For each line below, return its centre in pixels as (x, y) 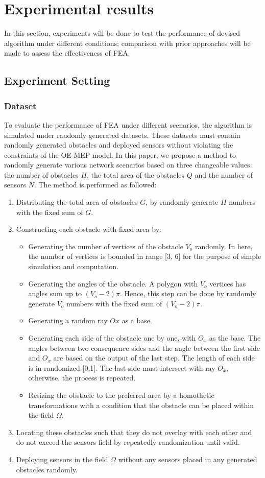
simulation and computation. (73, 266)
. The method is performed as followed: (95, 185)
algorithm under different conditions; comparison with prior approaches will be (127, 43)
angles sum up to (55, 293)
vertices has (228, 283)
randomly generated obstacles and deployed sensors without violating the (119, 145)
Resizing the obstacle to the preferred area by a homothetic (121, 395)
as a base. (137, 320)
